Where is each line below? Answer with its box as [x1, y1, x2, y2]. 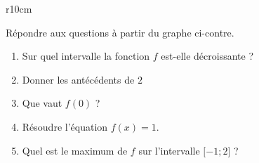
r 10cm [6, 1, 32, 15]
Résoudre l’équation [22, 119, 108, 133]
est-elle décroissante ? [161, 48, 254, 63]
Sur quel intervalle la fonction [22, 48, 150, 63]
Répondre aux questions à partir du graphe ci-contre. [6, 25, 234, 39]
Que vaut [22, 96, 62, 110]
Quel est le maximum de [22, 143, 128, 157]
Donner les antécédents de [22, 72, 135, 86]
